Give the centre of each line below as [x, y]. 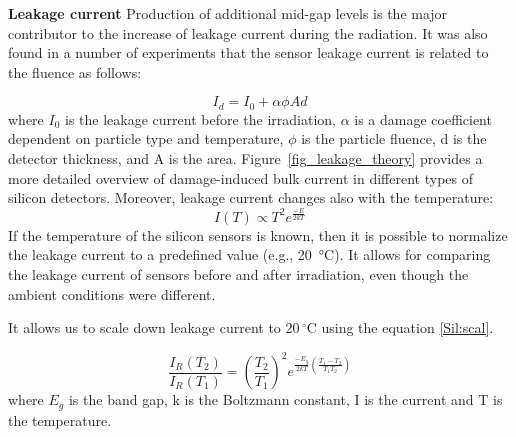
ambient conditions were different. [112, 293]
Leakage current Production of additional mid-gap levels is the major [228, 13]
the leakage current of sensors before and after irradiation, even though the [238, 273]
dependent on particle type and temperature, [146, 138]
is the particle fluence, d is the [394, 138]
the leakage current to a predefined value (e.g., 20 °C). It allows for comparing [249, 254]
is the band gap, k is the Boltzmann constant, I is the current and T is [285, 399]
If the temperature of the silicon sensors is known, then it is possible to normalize [258, 234]
